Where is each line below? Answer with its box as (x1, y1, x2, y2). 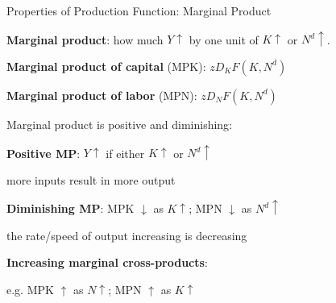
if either (106, 144, 145, 161)
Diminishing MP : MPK (6, 200, 135, 217)
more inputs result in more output (6, 171, 176, 188)
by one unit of (189, 31, 259, 48)
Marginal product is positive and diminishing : (6, 115, 233, 132)
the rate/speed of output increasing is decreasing (6, 226, 247, 243)
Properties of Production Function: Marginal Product (6, 2, 272, 19)
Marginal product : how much (6, 31, 164, 48)
